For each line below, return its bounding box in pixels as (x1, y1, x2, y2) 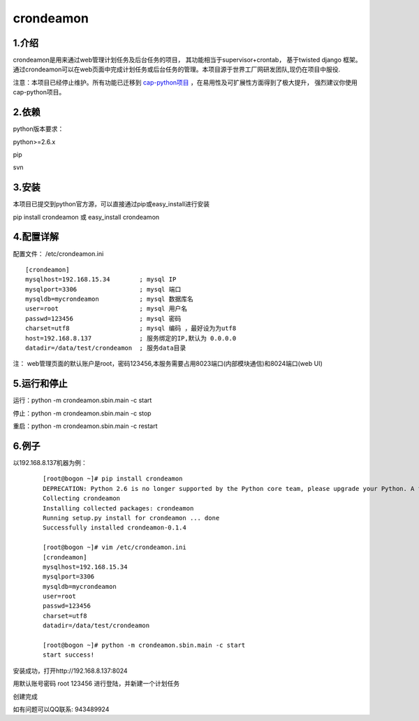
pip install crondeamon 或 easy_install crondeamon (13, 213, 160, 221)
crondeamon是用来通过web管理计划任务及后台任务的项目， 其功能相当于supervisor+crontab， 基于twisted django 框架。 (13, 56, 362, 64)
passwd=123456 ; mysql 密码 (25, 315, 182, 322)
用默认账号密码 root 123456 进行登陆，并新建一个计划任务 (13, 679, 180, 688)
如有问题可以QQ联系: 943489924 (13, 705, 110, 713)
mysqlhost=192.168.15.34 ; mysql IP (25, 276, 177, 283)
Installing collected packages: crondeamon (43, 504, 194, 512)
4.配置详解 (13, 231, 59, 243)
